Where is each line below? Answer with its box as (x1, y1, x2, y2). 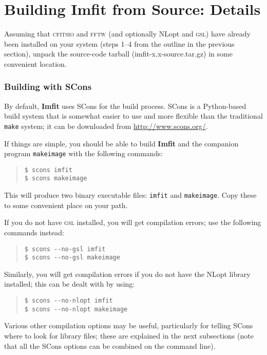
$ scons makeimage (24, 175, 87, 182)
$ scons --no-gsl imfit (24, 245, 106, 253)
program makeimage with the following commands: (4, 148, 163, 159)
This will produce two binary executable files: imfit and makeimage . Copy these (4, 190, 257, 200)
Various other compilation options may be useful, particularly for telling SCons (4, 320, 253, 331)
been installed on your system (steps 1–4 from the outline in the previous (4, 38, 235, 49)
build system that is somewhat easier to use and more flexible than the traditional (4, 110, 263, 121)
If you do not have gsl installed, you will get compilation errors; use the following (4, 217, 261, 228)
